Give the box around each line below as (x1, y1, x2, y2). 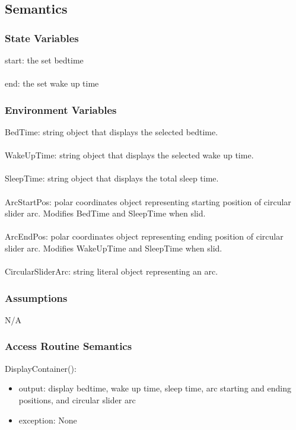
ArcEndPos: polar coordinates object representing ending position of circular (5, 230, 284, 243)
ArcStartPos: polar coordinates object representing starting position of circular (5, 195, 291, 208)
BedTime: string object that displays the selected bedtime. (5, 126, 218, 138)
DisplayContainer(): (5, 362, 77, 374)
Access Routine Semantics (5, 339, 132, 353)
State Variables (5, 30, 79, 45)
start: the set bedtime (5, 54, 84, 66)
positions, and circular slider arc (18, 393, 136, 406)
